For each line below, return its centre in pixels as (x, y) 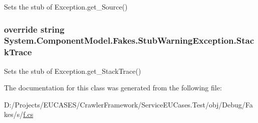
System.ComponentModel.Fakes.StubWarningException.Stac (129, 40)
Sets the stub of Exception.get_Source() (66, 7)
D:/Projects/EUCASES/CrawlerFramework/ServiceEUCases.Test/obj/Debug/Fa (128, 104)
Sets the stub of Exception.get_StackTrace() (73, 71)
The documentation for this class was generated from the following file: (113, 88)
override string (34, 29)
